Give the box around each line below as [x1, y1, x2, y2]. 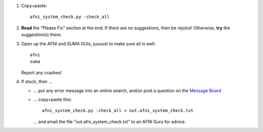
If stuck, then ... [21, 78, 53, 85]
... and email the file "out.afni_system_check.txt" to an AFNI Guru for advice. [33, 118, 186, 124]
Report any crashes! [21, 70, 62, 75]
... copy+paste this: [33, 96, 72, 102]
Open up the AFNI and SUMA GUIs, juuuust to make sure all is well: [21, 40, 156, 46]
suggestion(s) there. [21, 32, 62, 38]
